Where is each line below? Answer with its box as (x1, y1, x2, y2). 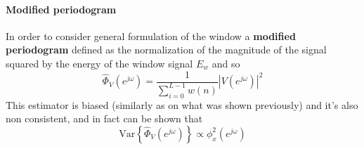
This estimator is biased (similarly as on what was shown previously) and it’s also (6, 97, 358, 112)
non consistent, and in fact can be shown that (6, 111, 203, 126)
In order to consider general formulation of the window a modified (6, 28, 296, 43)
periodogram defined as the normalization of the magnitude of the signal (6, 42, 327, 57)
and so (212, 56, 240, 70)
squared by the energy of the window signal (6, 56, 193, 70)
